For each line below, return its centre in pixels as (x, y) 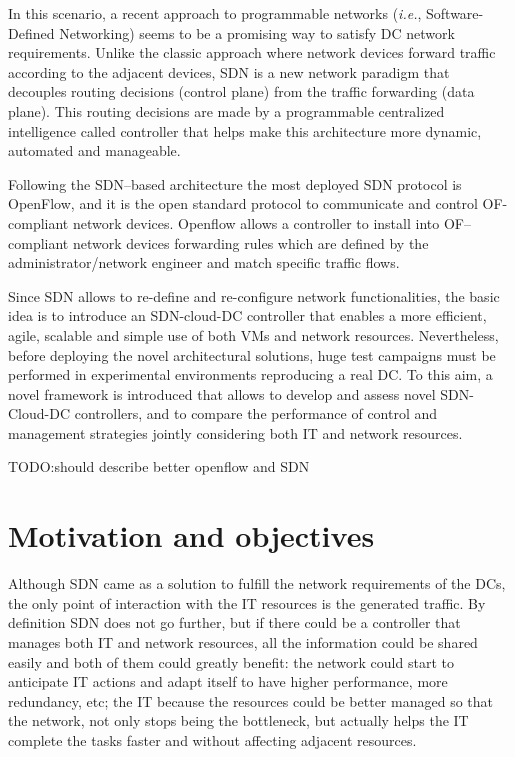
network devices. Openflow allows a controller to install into (256, 222)
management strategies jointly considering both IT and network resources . (235, 432)
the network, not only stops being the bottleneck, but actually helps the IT (238, 720)
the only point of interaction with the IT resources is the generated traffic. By (247, 602)
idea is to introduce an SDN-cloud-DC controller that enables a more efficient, (247, 315)
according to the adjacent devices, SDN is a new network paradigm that (229, 71)
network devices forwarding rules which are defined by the (250, 242)
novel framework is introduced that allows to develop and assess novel (222, 393)
